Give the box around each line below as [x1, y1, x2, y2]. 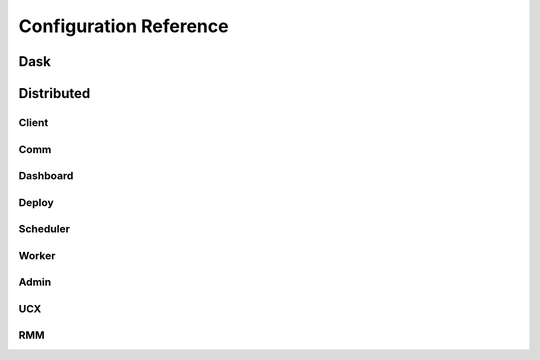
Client [18, 115, 49, 129]
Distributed [18, 85, 91, 102]
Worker [18, 248, 56, 262]
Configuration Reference [18, 15, 229, 37]
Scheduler [18, 222, 70, 236]
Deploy [18, 195, 54, 209]
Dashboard [18, 169, 74, 183]
